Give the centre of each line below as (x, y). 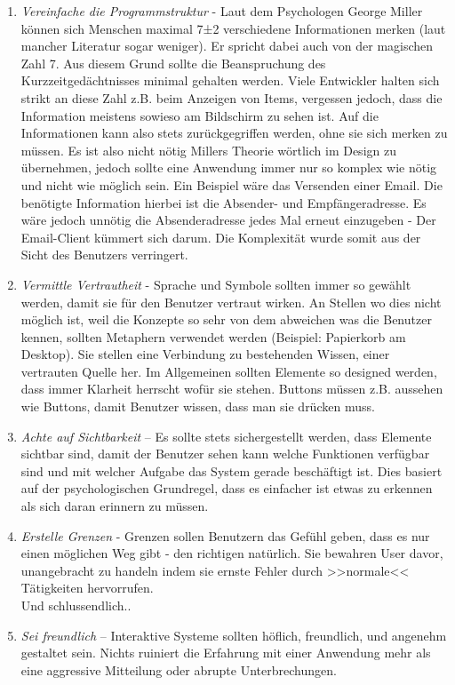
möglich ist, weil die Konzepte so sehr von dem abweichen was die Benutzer (226, 319)
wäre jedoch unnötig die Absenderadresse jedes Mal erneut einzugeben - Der (228, 220)
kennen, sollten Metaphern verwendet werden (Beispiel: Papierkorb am (213, 336)
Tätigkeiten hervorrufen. (87, 588)
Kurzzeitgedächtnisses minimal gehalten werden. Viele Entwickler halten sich (230, 80)
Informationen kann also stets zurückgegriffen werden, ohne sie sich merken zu (234, 133)
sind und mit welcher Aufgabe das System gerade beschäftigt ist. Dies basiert (231, 470)
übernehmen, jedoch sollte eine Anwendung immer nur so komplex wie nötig (229, 167)
